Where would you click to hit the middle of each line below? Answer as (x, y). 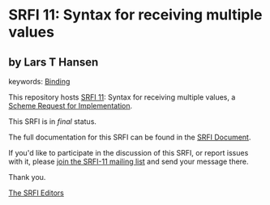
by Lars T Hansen (54, 62)
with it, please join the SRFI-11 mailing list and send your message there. (129, 161)
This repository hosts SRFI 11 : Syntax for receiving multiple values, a (122, 97)
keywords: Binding (39, 81)
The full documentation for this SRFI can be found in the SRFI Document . (130, 137)
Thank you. (27, 177)
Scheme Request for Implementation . (71, 106)
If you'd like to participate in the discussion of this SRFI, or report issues (129, 153)
